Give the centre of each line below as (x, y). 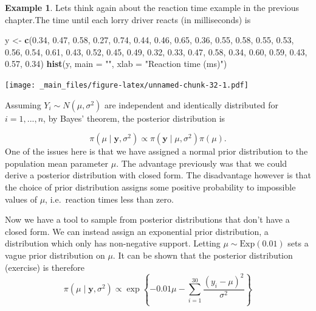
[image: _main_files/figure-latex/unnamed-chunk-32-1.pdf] (127, 85)
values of (21, 199)
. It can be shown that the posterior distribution (203, 255)
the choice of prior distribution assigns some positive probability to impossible (150, 187)
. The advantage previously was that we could (202, 163)
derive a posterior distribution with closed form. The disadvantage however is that (158, 175)
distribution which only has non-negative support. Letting (113, 243)
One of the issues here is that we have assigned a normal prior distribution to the (156, 151)
